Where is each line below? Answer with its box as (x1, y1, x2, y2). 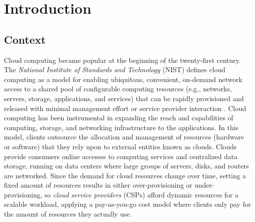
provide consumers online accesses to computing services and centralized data (4, 151, 238, 161)
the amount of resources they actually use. (4, 209, 132, 219)
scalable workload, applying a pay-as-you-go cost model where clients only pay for (4, 199, 251, 209)
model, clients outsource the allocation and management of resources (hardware (4, 132, 244, 142)
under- (194, 180, 214, 190)
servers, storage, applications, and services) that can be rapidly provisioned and (4, 93, 244, 103)
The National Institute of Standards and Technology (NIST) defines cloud (4, 64, 225, 75)
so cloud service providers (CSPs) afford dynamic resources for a (44, 189, 239, 199)
